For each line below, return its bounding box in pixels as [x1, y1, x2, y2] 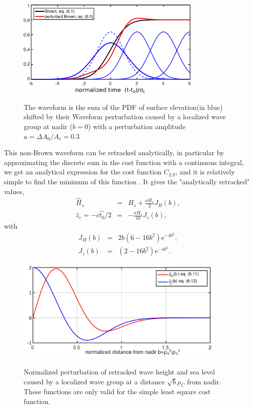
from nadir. [187, 376, 221, 386]
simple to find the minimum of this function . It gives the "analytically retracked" [4, 176, 250, 186]
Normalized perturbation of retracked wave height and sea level [24, 366, 215, 376]
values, [4, 186, 24, 196]
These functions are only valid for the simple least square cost [24, 386, 211, 397]
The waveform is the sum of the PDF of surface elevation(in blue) [24, 102, 223, 112]
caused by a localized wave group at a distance [24, 376, 165, 386]
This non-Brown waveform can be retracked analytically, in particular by [4, 147, 224, 158]
